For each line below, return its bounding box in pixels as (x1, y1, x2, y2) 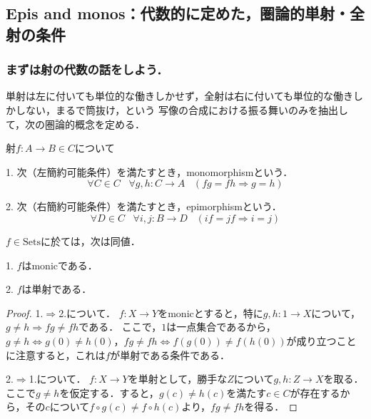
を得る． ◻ (244, 399, 298, 414)
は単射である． (21, 281, 92, 296)
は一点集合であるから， (166, 319, 276, 334)
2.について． (59, 305, 116, 320)
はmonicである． (21, 257, 98, 272)
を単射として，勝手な (128, 371, 228, 386)
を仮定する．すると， (59, 385, 159, 400)
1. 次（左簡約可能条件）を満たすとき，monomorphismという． (6, 164, 293, 179)
